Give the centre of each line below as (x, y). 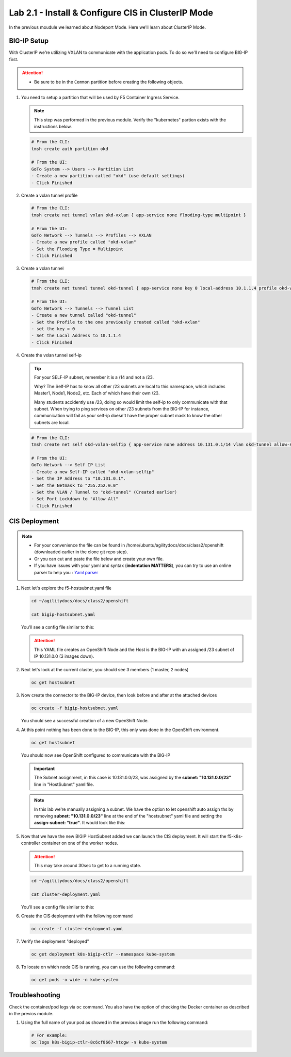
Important (45, 769)
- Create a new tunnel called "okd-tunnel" (84, 315)
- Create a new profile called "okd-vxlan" (84, 242)
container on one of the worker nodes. (80, 843)
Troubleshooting (35, 995)
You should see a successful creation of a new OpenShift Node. (85, 721)
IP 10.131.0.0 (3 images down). (64, 656)
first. (14, 59)
